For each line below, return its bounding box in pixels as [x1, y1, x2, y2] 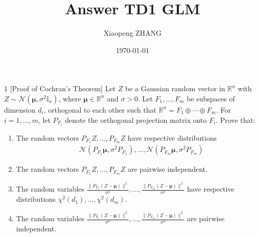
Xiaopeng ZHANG [103, 28, 162, 38]
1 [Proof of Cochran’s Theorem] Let [4, 83, 116, 94]
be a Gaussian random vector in [125, 83, 225, 94]
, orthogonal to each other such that [43, 104, 157, 115]
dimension [4, 104, 36, 115]
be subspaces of [187, 93, 235, 103]
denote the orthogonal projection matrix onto [65, 114, 207, 125]
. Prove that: [216, 114, 255, 125]
